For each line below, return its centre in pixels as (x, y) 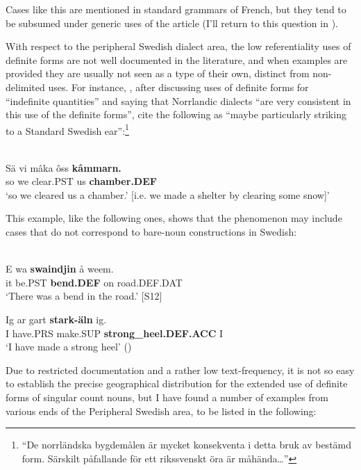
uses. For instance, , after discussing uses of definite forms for (178, 87)
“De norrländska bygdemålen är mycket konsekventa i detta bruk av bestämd (187, 445)
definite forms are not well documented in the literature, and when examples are (177, 59)
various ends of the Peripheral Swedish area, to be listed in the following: (161, 411)
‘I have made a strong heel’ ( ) (69, 347)
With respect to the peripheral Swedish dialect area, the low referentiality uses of (178, 46)
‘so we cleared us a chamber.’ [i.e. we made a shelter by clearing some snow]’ (168, 194)
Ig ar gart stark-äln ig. (56, 319)
